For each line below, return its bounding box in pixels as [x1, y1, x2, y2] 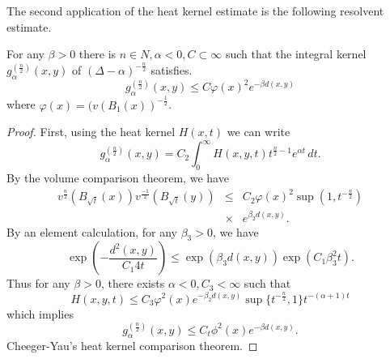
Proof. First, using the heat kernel [6, 123, 176, 140]
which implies [6, 305, 74, 322]
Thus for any [6, 275, 70, 292]
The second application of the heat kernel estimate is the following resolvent [6, 2, 384, 19]
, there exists [100, 275, 165, 292]
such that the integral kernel [225, 45, 367, 62]
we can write [227, 123, 290, 140]
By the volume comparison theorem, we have [6, 169, 229, 186]
